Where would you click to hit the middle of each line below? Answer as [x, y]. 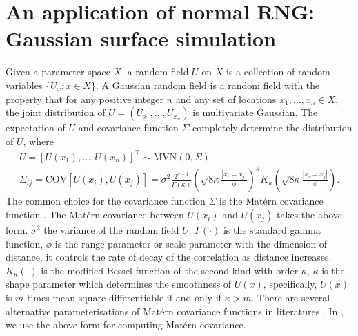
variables [24, 85]
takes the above [309, 214]
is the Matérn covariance [271, 201]
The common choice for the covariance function [106, 201]
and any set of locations [226, 99]
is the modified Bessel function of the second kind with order [170, 270]
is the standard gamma [272, 229]
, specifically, [290, 284]
